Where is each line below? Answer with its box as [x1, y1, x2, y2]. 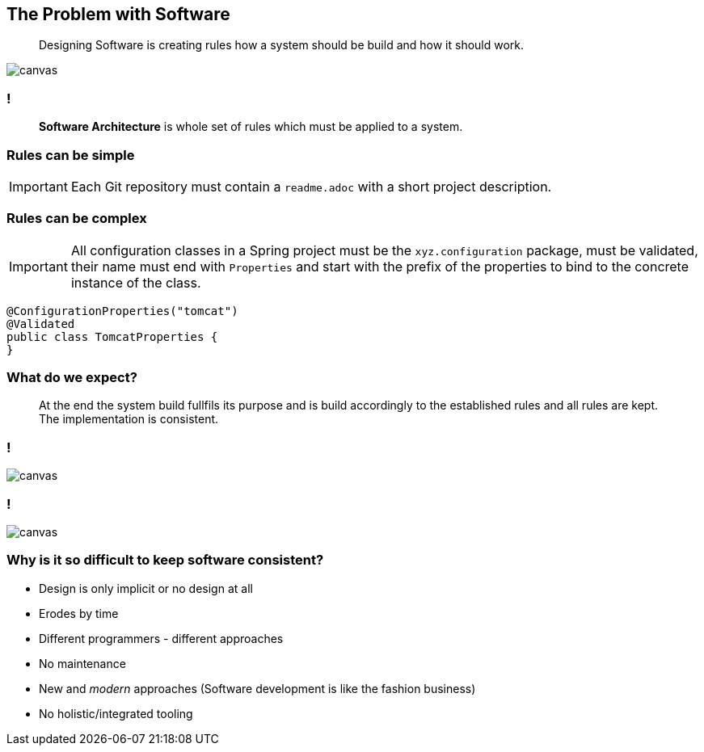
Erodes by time [39, 606, 119, 620]
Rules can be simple [6, 146, 135, 163]
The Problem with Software [6, 4, 230, 24]
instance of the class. [70, 274, 201, 291]
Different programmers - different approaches [39, 631, 284, 645]
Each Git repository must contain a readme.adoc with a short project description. [70, 178, 552, 195]
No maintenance [39, 656, 126, 670]
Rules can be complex [6, 210, 147, 227]
